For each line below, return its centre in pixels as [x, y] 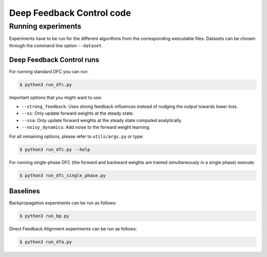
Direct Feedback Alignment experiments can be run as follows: [73, 229]
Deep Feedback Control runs [54, 60]
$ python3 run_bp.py [44, 216]
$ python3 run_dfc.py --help [55, 149]
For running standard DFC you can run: [49, 71]
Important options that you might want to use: [56, 97]
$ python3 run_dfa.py [46, 242]
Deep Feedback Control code [70, 13]
